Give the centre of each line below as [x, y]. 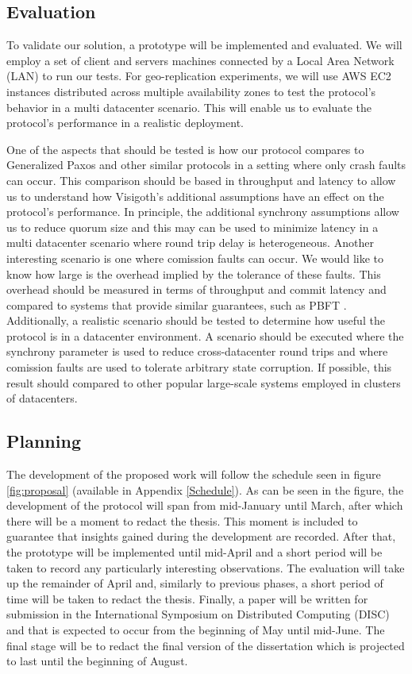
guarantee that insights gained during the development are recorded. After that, [201, 536]
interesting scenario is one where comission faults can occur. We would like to [195, 258]
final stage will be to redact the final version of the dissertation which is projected [206, 645]
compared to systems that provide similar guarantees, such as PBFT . [177, 304]
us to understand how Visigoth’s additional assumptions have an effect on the [195, 196]
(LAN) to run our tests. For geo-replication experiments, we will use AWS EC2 [199, 76]
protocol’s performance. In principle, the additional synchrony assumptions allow [203, 212]
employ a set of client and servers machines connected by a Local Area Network [200, 60]
